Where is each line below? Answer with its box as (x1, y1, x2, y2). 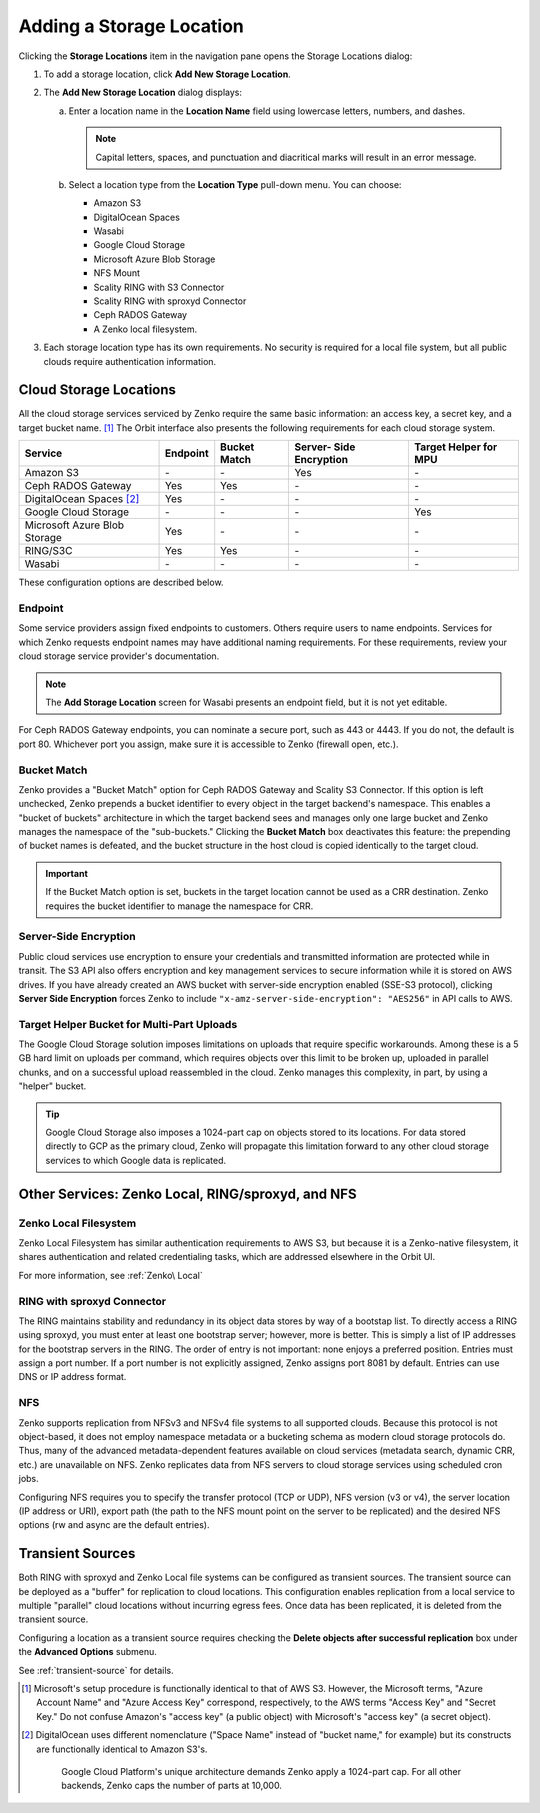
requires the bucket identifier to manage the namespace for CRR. (45, 900, 314, 912)
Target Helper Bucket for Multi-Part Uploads (18, 1017, 238, 1031)
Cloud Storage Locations (18, 381, 177, 399)
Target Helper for (414, 440, 498, 454)
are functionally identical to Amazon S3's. (36, 1743, 208, 1755)
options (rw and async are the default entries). (18, 1519, 210, 1531)
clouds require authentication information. (43, 355, 217, 367)
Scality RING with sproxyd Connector (93, 295, 247, 307)
